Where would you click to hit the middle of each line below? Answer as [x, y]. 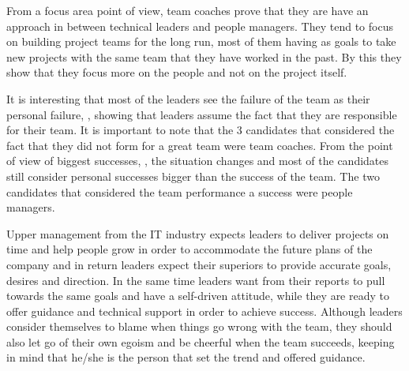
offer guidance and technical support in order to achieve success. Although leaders [204, 311]
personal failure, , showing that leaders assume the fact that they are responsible [202, 114]
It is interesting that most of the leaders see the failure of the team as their [188, 98]
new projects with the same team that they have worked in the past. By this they [204, 56]
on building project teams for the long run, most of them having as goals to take [201, 41]
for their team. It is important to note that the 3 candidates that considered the [201, 130]
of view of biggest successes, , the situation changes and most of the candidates [198, 161]
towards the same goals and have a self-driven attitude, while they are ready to [198, 296]
